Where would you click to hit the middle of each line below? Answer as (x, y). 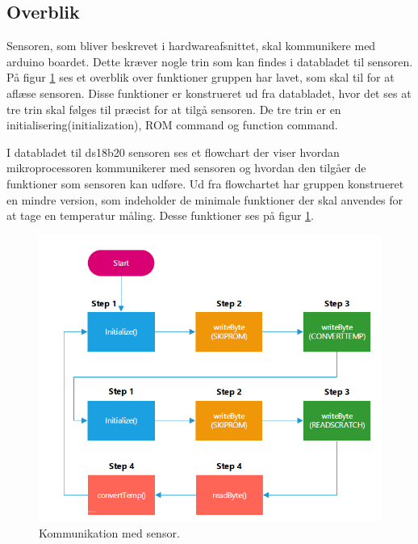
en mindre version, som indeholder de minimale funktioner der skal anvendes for (205, 199)
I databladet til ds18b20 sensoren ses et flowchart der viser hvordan (173, 152)
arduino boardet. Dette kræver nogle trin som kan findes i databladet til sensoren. (210, 61)
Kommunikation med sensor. (109, 532)
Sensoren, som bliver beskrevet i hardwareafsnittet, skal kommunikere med (191, 46)
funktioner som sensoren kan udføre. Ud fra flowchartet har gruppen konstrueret (205, 183)
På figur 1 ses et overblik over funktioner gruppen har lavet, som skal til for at (201, 77)
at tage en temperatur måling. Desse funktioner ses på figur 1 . (160, 215)
